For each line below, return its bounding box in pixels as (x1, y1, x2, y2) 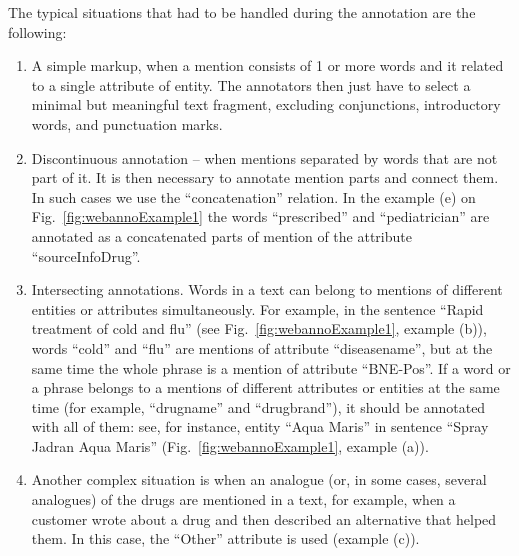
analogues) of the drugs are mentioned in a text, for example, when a (31, 489, 456, 510)
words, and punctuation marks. (31, 113, 223, 134)
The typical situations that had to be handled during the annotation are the (8, 2, 476, 22)
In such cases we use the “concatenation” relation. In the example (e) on (31, 186, 476, 207)
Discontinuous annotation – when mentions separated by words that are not (31, 147, 498, 168)
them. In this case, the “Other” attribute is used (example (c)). (31, 528, 420, 549)
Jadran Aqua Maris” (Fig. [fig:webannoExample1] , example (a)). (31, 435, 429, 456)
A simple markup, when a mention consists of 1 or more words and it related (31, 55, 504, 76)
